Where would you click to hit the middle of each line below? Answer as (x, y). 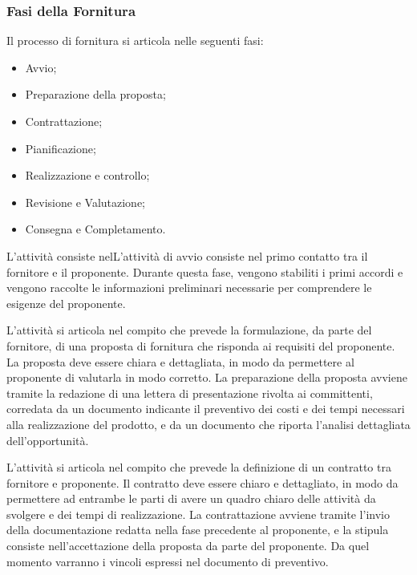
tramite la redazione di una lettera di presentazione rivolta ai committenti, (190, 393)
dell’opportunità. (48, 440)
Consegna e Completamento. (95, 229)
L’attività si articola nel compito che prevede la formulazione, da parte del (189, 330)
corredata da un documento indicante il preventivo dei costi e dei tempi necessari (206, 409)
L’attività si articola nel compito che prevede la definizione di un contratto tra (199, 467)
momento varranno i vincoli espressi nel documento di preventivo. (168, 561)
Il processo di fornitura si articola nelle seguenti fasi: (135, 40)
